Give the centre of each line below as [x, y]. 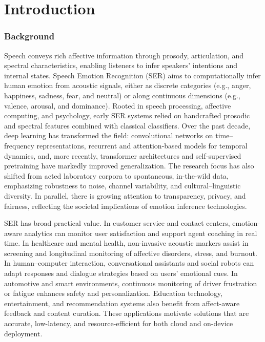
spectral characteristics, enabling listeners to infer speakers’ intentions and [121, 65]
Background [29, 36]
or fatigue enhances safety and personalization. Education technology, [113, 293]
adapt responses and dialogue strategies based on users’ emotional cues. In [121, 273]
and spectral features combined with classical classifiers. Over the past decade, [127, 125]
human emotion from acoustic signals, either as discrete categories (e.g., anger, [128, 85]
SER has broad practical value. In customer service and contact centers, [117, 223]
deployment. [23, 333]
